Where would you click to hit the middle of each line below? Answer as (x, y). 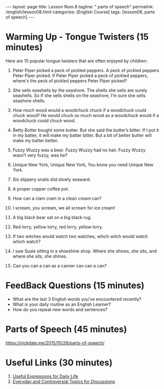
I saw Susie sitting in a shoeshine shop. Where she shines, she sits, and (85, 251)
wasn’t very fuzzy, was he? (40, 155)
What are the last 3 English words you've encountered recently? (77, 299)
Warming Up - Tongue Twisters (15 (77, 37)
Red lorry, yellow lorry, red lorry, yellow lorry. (58, 227)
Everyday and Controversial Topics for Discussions (64, 381)
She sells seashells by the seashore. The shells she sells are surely (80, 90)
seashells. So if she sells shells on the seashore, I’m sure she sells (79, 95)
